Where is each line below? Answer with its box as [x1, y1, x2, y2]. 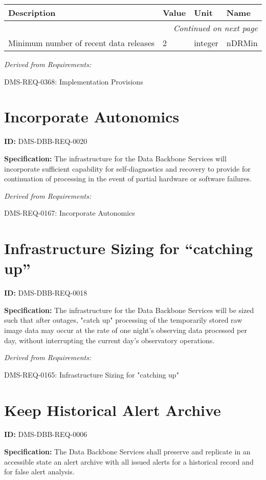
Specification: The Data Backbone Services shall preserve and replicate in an [4, 446, 251, 457]
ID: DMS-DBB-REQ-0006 [4, 429, 87, 440]
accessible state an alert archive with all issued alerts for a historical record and [4, 456, 254, 467]
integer [194, 37, 218, 49]
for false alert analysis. [4, 466, 75, 477]
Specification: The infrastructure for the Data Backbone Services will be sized [4, 304, 254, 315]
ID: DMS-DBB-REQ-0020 [4, 136, 87, 147]
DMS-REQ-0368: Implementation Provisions [4, 76, 143, 87]
